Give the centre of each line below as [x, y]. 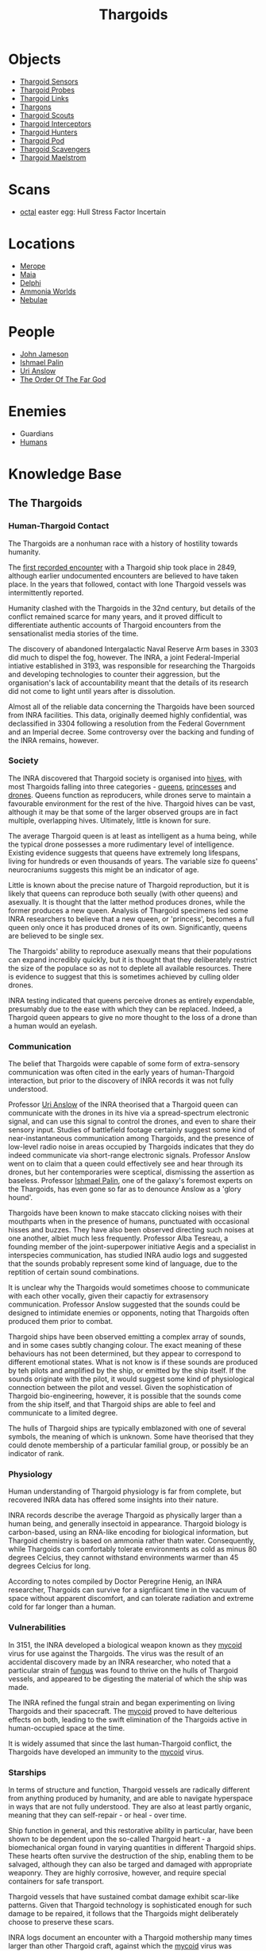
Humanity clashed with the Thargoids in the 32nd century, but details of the [132, 608]
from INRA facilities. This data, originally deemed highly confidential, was [128, 715]
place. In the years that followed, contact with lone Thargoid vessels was [127, 584]
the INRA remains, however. [54, 740]
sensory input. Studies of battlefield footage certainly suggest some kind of [132, 1130]
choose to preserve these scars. [61, 1922]
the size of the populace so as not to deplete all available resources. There [130, 968]
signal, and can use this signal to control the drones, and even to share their [132, 1122]
